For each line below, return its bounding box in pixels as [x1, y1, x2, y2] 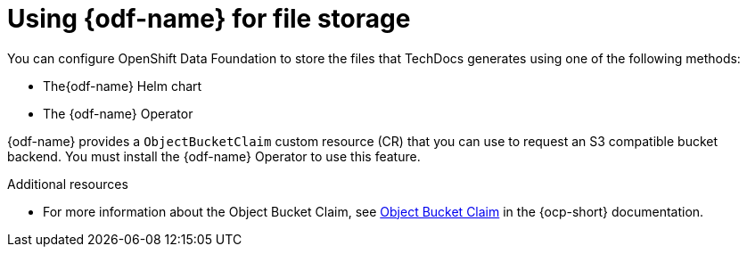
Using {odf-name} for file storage [7, 4, 411, 34]
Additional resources [7, 176, 128, 192]
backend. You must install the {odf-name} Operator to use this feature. [7, 148, 421, 164]
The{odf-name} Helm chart [43, 78, 202, 94]
